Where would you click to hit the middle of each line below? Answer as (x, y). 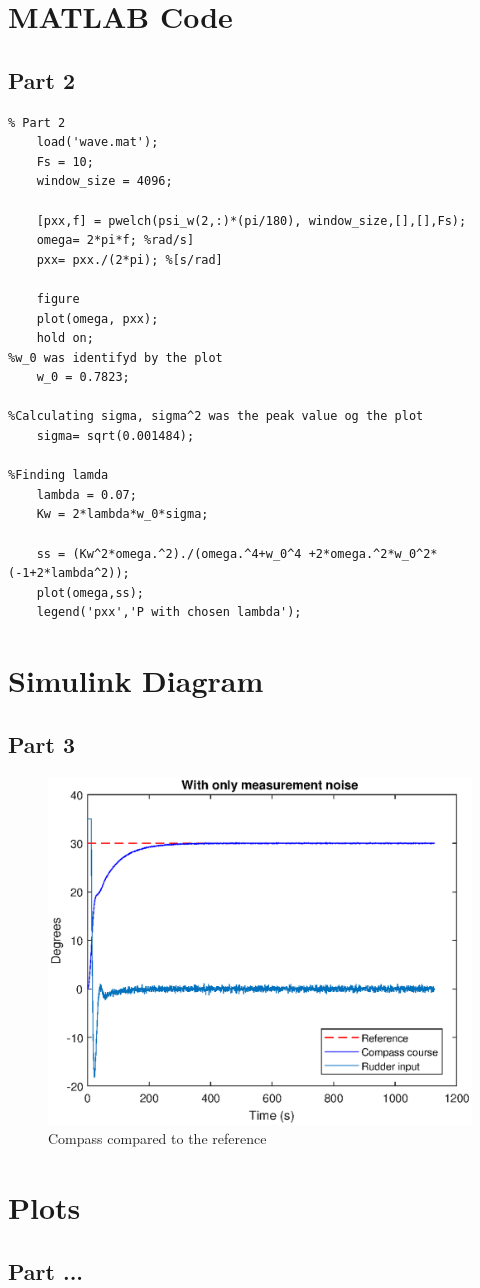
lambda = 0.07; (86, 494)
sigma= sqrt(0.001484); (115, 436)
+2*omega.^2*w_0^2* (373, 553)
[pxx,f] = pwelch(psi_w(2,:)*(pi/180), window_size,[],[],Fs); (251, 220)
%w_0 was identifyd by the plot (115, 357)
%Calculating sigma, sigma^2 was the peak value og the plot (216, 416)
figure (58, 298)
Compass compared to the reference (157, 1138)
